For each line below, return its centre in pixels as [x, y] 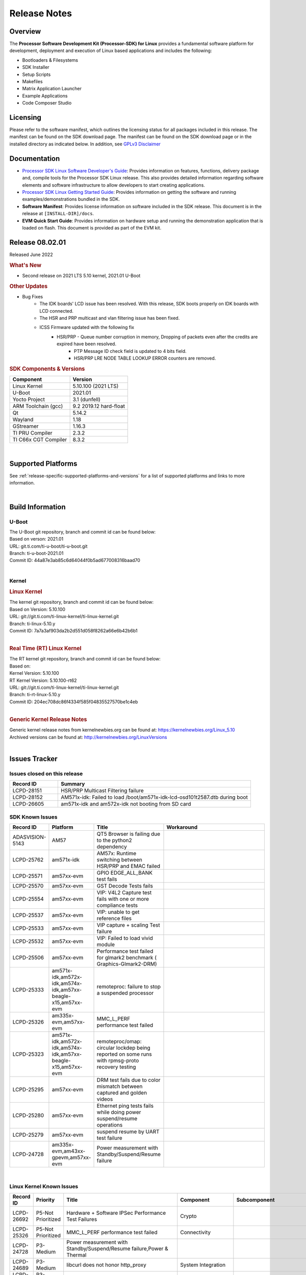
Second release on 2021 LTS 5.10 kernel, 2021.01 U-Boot [81, 275]
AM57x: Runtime [117, 853]
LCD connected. [57, 311]
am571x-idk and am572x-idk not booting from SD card [126, 804]
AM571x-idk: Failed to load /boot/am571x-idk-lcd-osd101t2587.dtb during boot [154, 797]
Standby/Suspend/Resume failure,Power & [117, 1248]
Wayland [23, 420]
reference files [114, 918]
